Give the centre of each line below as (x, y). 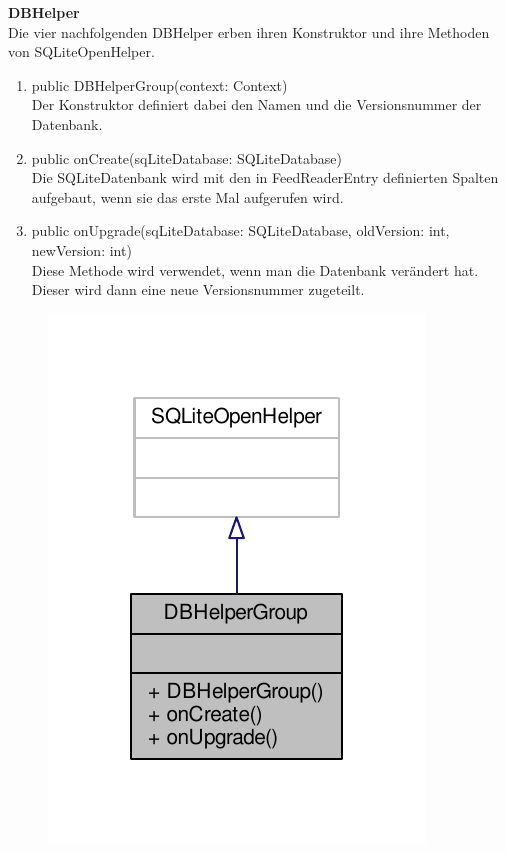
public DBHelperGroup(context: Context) (159, 84)
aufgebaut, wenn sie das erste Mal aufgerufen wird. (187, 196)
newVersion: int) (81, 249)
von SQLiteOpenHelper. (81, 51)
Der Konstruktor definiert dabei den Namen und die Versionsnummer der (256, 104)
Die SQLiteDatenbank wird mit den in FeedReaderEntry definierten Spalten (265, 177)
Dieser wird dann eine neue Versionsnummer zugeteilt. (198, 289)
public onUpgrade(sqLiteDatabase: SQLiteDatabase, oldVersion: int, (240, 230)
